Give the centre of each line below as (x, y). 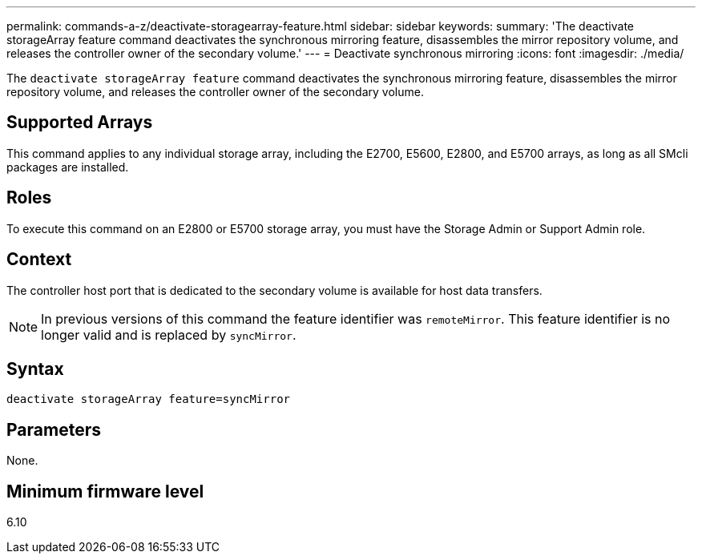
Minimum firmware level (105, 491)
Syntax (35, 369)
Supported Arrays (80, 123)
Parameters (54, 429)
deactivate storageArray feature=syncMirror (149, 399)
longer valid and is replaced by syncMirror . (169, 334)
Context (39, 260)
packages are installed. (68, 167)
